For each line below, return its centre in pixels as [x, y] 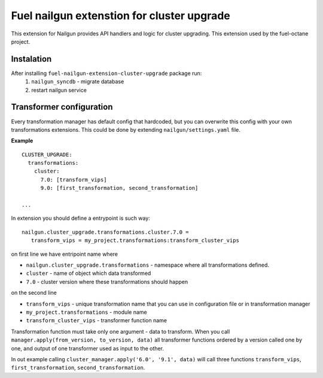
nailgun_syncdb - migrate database [78, 81]
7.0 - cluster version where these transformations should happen [107, 282]
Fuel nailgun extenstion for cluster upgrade [121, 16]
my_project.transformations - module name [87, 312]
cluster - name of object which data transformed [89, 273]
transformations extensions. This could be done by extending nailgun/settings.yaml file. [126, 129]
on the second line [34, 293]
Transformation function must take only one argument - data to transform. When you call [121, 331]
